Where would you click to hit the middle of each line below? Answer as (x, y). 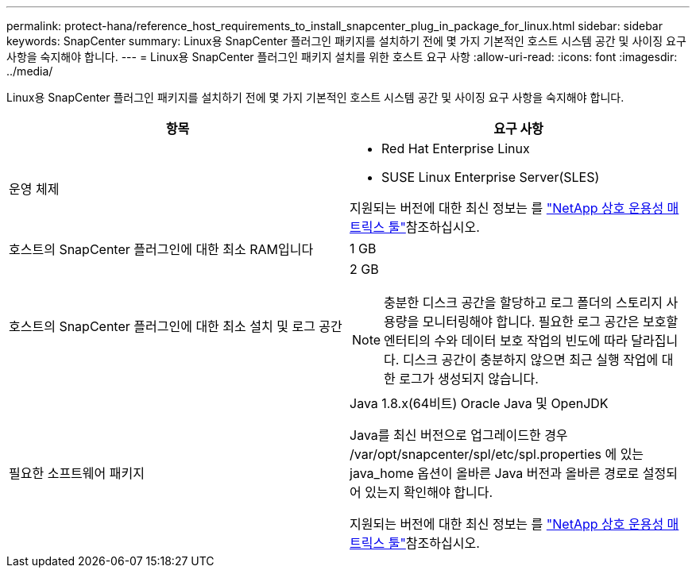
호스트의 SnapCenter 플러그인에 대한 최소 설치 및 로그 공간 (176, 326)
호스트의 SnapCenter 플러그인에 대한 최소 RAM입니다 (161, 249)
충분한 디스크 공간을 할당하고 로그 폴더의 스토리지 (523, 302)
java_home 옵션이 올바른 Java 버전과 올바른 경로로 (495, 473)
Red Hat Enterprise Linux (456, 148)
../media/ (30, 71)
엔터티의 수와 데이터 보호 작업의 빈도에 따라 (506, 341)
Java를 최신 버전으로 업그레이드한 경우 (459, 435)
